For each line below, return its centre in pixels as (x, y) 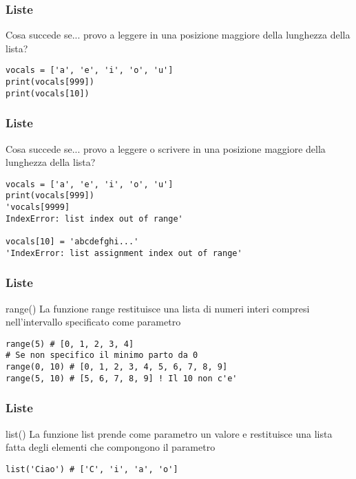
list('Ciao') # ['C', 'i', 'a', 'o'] (92, 469)
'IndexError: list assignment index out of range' (124, 253)
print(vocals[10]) (48, 93)
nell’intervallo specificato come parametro (93, 322)
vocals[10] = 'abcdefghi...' (72, 242)
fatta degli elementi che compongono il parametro (111, 447)
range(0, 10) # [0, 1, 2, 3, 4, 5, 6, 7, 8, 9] (117, 367)
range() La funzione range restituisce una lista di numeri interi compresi (158, 308)
